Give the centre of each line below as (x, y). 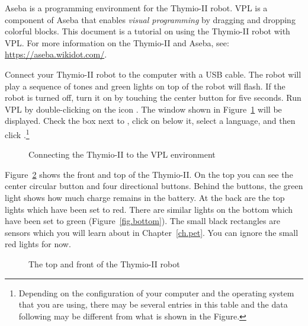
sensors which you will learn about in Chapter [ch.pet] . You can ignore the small (152, 232)
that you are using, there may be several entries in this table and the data (153, 304)
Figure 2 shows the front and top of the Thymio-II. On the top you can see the (149, 174)
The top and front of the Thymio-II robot (104, 263)
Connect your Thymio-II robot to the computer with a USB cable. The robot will (153, 74)
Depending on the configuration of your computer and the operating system (156, 293)
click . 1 (17, 133)
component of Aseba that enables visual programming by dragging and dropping (150, 19)
